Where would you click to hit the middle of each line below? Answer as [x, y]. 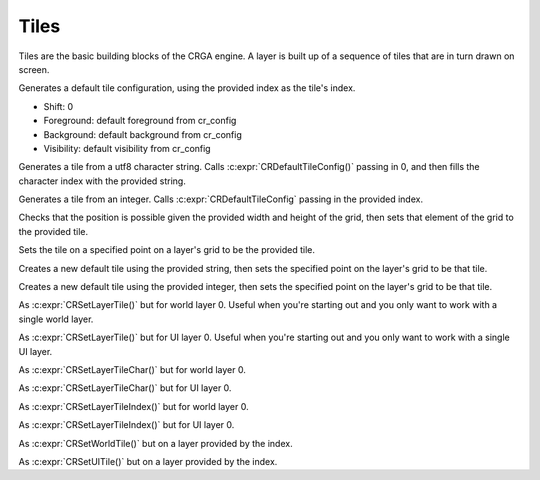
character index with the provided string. [102, 181]
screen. [34, 69]
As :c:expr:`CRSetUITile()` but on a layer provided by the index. [148, 461]
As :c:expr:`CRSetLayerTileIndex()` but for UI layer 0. [126, 425]
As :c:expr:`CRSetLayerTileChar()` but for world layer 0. [132, 369]
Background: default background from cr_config [142, 134]
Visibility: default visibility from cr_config [127, 148]
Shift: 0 [58, 106]
